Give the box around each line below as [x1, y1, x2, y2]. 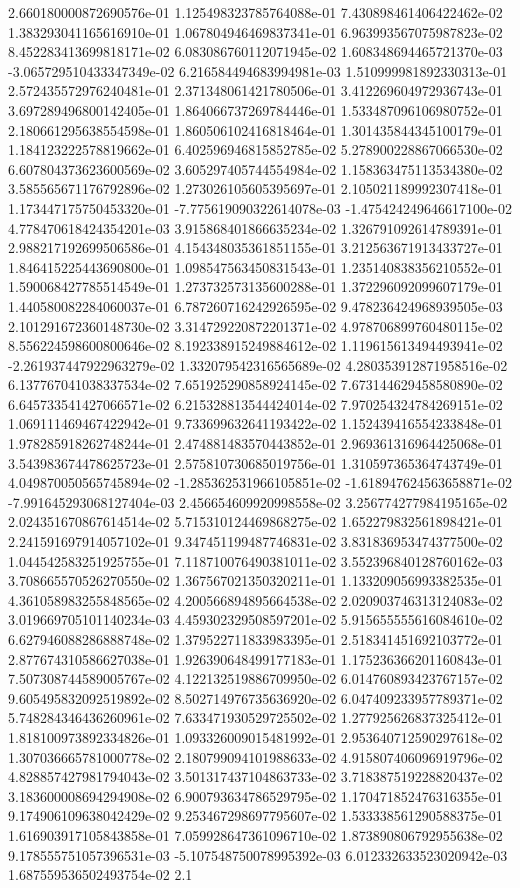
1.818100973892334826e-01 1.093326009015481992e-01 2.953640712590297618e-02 [8, 726, 503, 747]
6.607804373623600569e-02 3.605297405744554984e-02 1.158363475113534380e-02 [8, 158, 503, 179]
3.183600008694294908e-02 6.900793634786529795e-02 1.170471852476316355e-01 [8, 785, 503, 806]
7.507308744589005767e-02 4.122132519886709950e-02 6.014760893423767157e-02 [8, 668, 503, 689]
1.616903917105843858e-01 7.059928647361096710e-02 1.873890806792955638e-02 [8, 824, 503, 845]
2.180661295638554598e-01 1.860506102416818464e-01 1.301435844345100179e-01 [8, 119, 503, 140]
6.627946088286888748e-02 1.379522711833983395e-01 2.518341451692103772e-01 [8, 629, 503, 649]
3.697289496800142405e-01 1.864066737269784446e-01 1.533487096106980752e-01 [8, 99, 503, 120]
